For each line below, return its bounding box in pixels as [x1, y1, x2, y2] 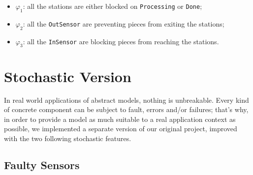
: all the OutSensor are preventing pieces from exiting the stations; [23, 18, 224, 29]
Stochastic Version [4, 66, 131, 86]
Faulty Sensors [4, 157, 80, 172]
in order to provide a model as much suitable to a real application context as [4, 114, 236, 124]
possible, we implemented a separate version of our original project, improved [4, 123, 237, 134]
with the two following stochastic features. [4, 133, 131, 143]
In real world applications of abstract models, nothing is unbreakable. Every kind [4, 94, 249, 105]
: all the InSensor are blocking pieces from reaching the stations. [23, 36, 219, 46]
